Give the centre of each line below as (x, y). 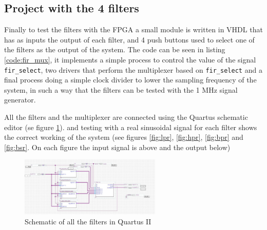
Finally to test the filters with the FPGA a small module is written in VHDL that (133, 29)
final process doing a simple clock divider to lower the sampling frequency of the (130, 80)
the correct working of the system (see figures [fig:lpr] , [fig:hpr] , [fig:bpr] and (124, 137)
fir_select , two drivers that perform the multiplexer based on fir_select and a (133, 69)
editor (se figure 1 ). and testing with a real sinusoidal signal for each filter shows (131, 127)
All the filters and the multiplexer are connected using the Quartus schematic (126, 117)
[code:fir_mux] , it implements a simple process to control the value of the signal (130, 59)
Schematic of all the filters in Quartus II (88, 222)
